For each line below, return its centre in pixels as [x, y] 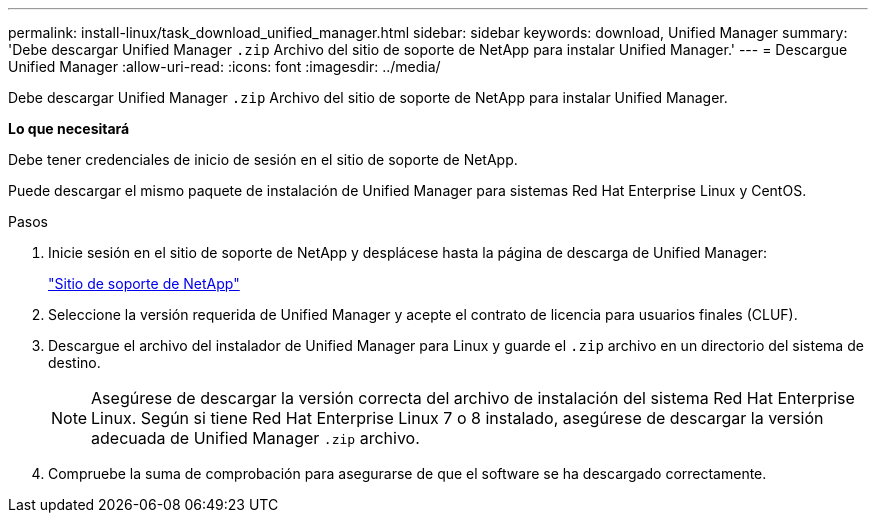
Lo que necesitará [69, 128]
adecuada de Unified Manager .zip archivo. [255, 438]
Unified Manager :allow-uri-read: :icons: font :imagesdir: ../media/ [224, 66]
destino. [74, 362]
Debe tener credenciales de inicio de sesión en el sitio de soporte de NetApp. [263, 159]
